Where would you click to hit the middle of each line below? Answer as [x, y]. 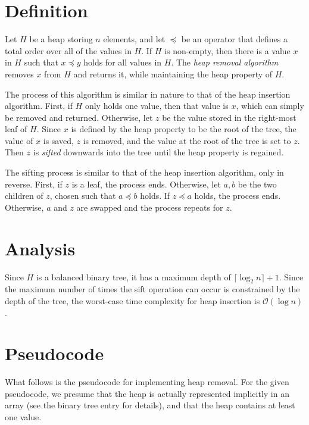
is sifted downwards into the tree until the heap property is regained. [158, 152]
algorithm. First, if [39, 106]
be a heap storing [61, 39]
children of [24, 196]
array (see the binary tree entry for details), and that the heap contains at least [150, 405]
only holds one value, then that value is [157, 106]
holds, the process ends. [238, 196]
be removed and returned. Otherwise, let [79, 117]
